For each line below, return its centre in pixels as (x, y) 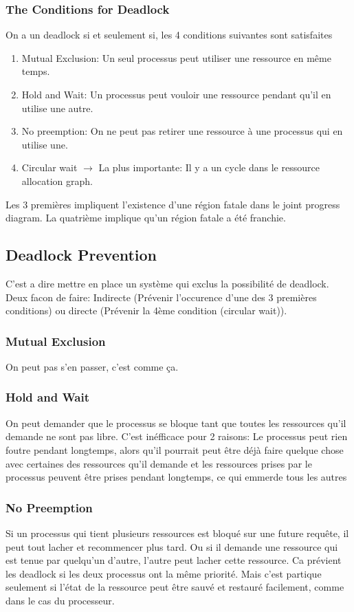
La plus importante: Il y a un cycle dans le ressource (209, 167)
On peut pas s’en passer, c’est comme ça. (92, 366)
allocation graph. (57, 181)
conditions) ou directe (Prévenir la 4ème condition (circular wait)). (146, 310)
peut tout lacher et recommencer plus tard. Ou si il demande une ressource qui (172, 546)
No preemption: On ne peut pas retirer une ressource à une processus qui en (182, 131)
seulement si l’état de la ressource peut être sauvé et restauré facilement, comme (175, 587)
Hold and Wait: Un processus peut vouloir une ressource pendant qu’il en (176, 94)
